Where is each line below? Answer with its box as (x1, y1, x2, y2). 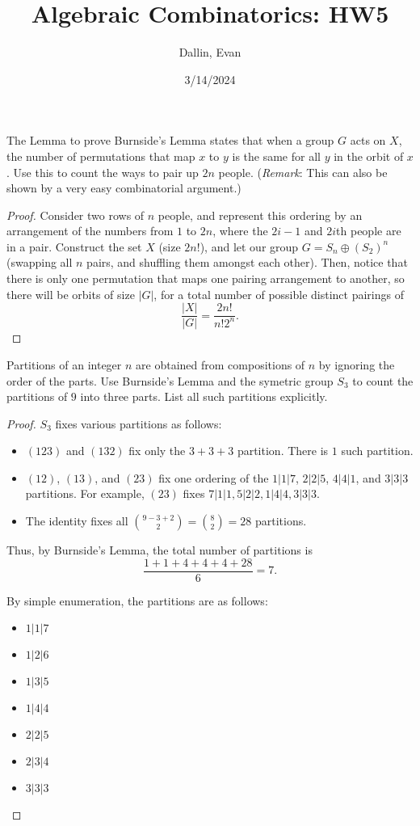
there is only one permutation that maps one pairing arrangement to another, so (6, 270, 405, 287)
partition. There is (237, 442, 329, 459)
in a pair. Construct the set (6, 238, 142, 255)
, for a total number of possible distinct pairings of (153, 285, 404, 302)
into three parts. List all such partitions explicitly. (80, 388, 328, 405)
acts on (350, 132, 386, 149)
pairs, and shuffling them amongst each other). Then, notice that (86, 254, 408, 271)
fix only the (128, 442, 186, 459)
